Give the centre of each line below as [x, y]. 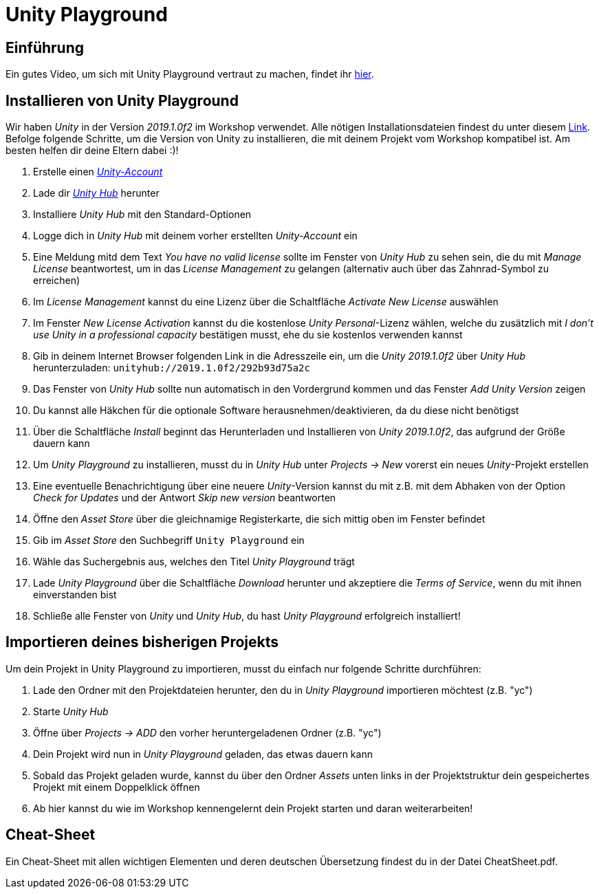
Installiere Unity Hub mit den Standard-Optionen [142, 215]
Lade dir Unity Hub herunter [96, 193]
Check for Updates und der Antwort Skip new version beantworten [185, 498]
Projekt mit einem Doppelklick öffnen [117, 787]
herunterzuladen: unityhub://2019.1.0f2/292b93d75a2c [172, 368]
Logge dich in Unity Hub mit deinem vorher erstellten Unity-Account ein [195, 236]
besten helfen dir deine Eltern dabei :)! [92, 151]
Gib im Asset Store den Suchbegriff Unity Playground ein [169, 541]
